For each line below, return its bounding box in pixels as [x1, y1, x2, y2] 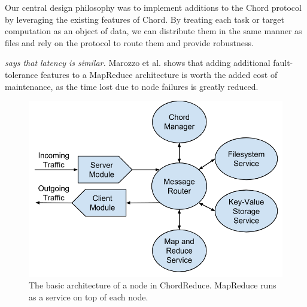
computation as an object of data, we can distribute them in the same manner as [5, 25, 302, 37]
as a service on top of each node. [29, 290, 148, 303]
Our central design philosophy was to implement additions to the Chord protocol [5, 1, 302, 13]
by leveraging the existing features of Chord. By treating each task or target [5, 13, 284, 25]
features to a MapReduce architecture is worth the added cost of [40, 68, 278, 80]
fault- [273, 56, 293, 69]
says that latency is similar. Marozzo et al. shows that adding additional [5, 56, 270, 69]
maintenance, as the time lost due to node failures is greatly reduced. [5, 80, 259, 92]
